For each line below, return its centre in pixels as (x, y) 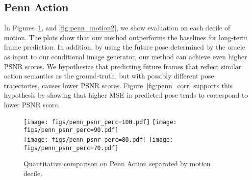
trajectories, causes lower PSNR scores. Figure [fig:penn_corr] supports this (118, 85)
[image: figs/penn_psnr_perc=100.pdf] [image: (100, 122)
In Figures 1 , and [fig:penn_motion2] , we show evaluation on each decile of (117, 28)
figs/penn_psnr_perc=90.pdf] (71, 130)
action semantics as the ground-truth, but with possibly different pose (109, 76)
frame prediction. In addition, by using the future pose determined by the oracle (125, 47)
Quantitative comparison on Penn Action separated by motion (117, 164)
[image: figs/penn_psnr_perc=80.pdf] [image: (99, 140)
